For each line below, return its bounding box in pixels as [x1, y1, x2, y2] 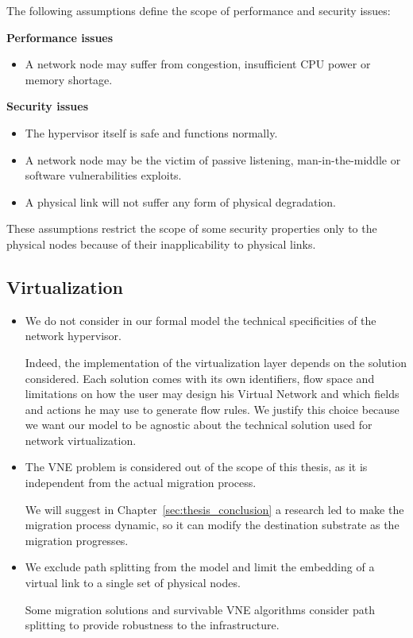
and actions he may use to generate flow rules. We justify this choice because [25, 400, 399, 417]
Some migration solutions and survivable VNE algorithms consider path [25, 601, 376, 617]
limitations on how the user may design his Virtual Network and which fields [25, 385, 399, 402]
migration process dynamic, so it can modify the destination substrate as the [25, 516, 399, 533]
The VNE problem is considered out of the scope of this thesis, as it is [25, 458, 368, 475]
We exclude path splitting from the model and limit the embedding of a [25, 559, 375, 575]
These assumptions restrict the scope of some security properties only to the [6, 220, 377, 237]
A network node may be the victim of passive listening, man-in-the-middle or [25, 151, 401, 168]
